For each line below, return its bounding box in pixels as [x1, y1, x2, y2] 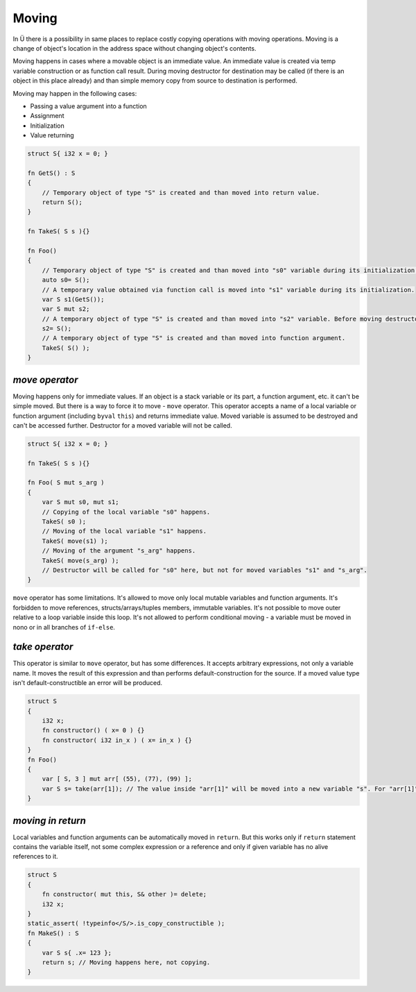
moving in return [12, 814, 87, 826]
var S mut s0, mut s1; [42, 498, 119, 506]
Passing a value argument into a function [30, 101, 147, 110]
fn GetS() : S [27, 169, 76, 177]
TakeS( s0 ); [42, 518, 87, 526]
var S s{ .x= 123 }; [42, 948, 112, 957]
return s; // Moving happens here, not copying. [42, 958, 211, 966]
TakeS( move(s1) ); [42, 537, 109, 545]
